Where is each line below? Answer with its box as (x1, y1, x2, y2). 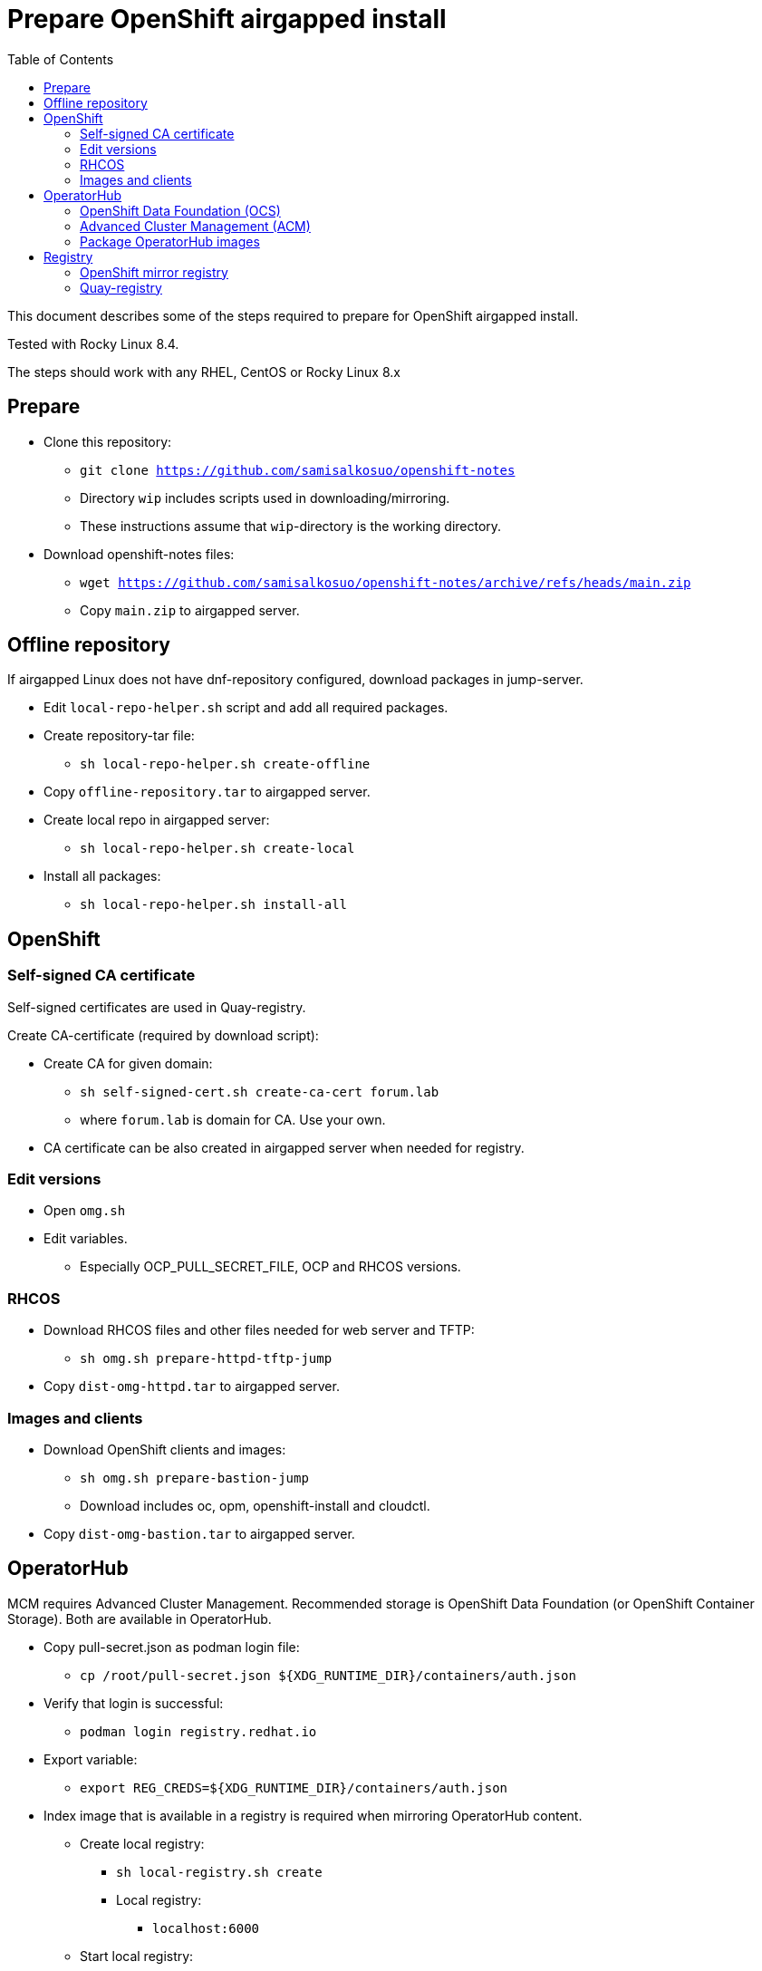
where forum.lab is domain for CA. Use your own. (80, 1111, 386, 1127)
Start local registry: (80, 1947, 194, 1964)
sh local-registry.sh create (116, 1864, 323, 1879)
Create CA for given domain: (43, 1055, 213, 1071)
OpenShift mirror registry (80, 264, 228, 280)
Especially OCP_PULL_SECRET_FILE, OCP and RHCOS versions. (80, 1259, 461, 1275)
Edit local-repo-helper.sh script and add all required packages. (43, 700, 449, 716)
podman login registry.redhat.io (80, 1724, 317, 1739)
